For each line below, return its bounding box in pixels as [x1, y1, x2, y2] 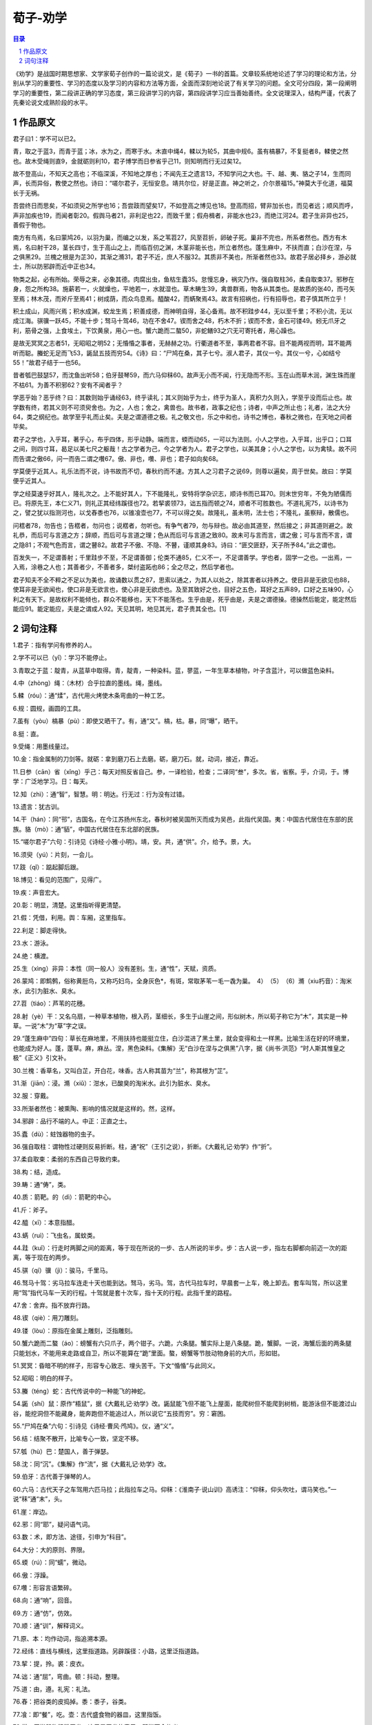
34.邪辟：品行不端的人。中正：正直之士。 [12, 1117, 131, 1125]
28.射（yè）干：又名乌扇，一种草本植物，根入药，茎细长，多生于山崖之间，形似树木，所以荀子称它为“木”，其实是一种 [12, 1012, 348, 1021]
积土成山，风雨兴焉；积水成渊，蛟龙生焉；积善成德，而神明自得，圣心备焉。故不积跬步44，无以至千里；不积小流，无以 [12, 307, 353, 315]
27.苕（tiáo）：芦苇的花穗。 [12, 999, 89, 1007]
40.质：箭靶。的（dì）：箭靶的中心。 [12, 1193, 115, 1201]
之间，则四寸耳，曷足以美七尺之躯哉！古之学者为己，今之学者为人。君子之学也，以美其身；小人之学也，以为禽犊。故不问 [12, 445, 357, 453]
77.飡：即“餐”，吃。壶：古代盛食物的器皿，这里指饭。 [12, 1710, 165, 1718]
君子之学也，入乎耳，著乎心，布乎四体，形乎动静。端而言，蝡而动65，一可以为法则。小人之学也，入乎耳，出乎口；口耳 [12, 435, 352, 443]
